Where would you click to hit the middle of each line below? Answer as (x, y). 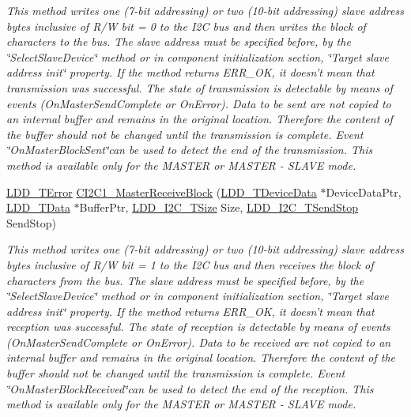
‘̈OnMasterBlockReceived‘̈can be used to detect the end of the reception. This (190, 388)
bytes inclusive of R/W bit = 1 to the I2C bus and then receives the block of (190, 264)
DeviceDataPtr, (364, 192)
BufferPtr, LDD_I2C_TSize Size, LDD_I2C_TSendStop (219, 207)
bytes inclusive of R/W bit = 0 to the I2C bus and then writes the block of (186, 26)
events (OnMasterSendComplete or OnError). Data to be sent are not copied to (199, 103)
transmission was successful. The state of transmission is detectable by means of (200, 87)
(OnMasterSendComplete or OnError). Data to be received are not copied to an (199, 342)
